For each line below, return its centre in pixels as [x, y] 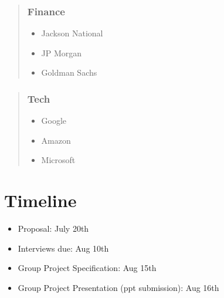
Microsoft [58, 160]
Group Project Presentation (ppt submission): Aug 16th [118, 287]
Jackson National [72, 33]
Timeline [40, 200]
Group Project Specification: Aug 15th [87, 268]
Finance [46, 11]
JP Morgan [62, 53]
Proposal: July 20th [53, 228]
